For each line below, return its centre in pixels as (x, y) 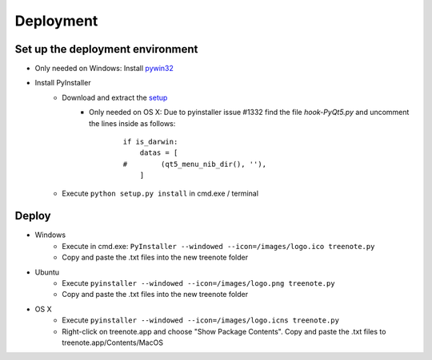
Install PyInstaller (63, 83)
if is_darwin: (150, 142)
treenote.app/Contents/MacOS (113, 342)
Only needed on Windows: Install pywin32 (104, 69)
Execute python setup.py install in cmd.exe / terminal (160, 193)
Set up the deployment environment (106, 49)
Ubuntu (47, 272)
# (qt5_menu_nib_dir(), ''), (195, 164)
